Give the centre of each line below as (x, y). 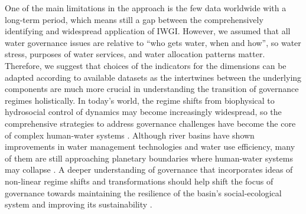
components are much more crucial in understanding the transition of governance (152, 89)
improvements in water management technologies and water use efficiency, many (150, 146)
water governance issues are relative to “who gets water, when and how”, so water (153, 42)
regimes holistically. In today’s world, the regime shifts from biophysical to (140, 100)
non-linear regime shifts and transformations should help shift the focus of (139, 181)
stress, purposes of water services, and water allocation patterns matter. (135, 54)
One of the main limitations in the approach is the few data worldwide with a (146, 8)
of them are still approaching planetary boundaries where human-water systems (149, 158)
